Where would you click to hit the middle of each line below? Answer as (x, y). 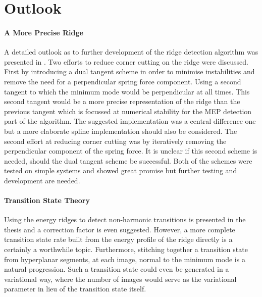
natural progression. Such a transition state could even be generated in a (117, 269)
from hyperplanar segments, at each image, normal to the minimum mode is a (125, 259)
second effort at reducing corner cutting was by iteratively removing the (115, 141)
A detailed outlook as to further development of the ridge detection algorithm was (131, 52)
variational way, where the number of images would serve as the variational (120, 279)
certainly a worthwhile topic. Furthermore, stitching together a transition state (126, 249)
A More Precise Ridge (44, 32)
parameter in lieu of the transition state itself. (75, 289)
